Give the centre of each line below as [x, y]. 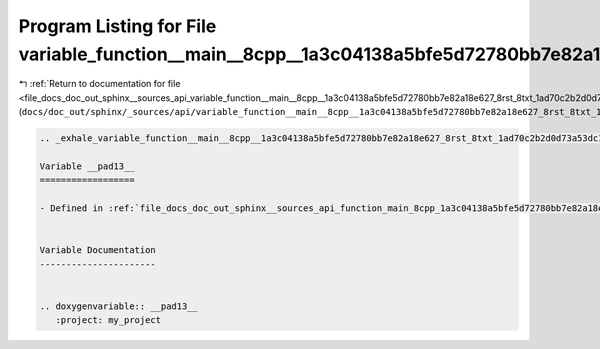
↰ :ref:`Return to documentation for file [99, 84]
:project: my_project [108, 320]
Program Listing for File [117, 26]
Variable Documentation [98, 250]
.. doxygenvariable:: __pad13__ [119, 306]
